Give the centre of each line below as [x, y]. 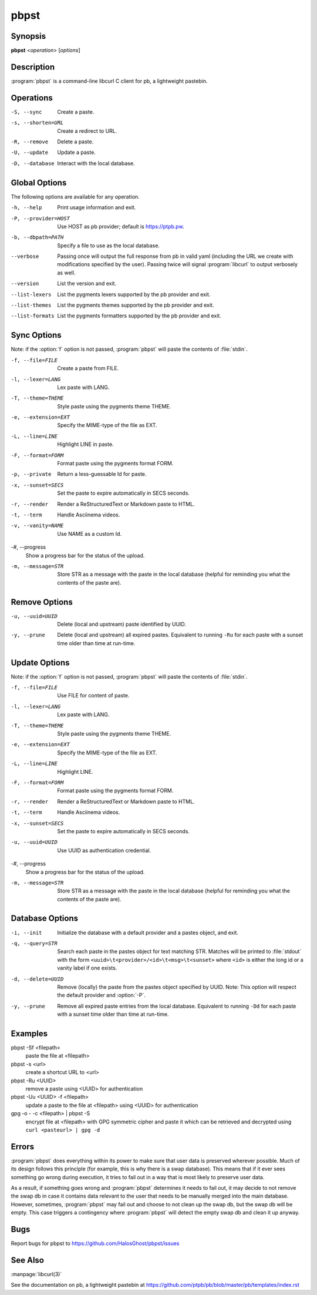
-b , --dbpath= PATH [37, 237]
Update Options [40, 662]
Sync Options [36, 335]
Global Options [39, 182]
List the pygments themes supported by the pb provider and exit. [136, 305]
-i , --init [26, 932]
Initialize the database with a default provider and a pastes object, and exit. [148, 932]
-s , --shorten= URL [37, 123]
